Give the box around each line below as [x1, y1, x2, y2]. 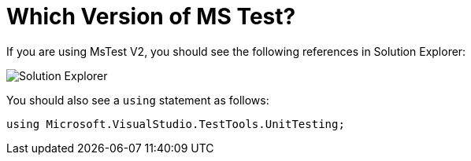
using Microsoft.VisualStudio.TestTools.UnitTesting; [6, 117, 345, 130]
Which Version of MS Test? [6, 3, 296, 30]
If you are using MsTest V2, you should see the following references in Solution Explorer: [6, 44, 466, 58]
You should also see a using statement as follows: [6, 93, 269, 107]
